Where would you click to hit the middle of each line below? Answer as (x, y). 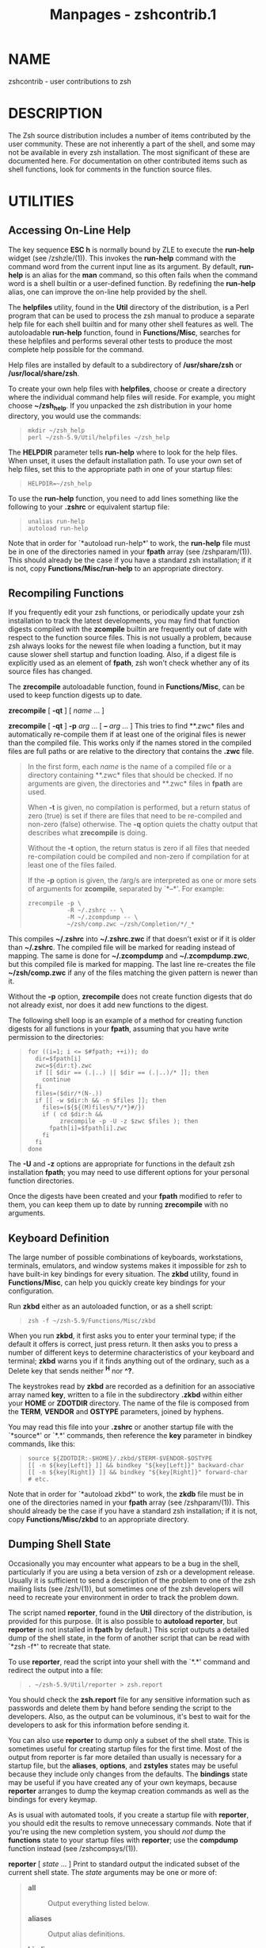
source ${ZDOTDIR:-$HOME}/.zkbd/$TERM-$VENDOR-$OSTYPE (120, 1458)
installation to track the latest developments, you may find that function (124, 620)
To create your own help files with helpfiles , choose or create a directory (127, 388)
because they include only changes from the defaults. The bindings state (128, 1774)
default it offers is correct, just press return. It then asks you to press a (123, 1344)
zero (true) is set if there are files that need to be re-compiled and (135, 816)
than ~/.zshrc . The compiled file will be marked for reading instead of (122, 948)
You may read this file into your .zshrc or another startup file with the (121, 1427)
